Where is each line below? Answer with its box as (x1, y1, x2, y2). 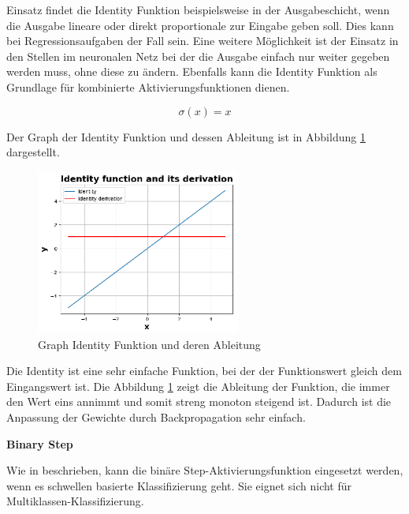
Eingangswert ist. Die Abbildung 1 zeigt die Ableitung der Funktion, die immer (6, 377, 390, 394)
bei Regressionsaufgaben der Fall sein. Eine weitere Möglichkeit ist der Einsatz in (6, 32, 399, 49)
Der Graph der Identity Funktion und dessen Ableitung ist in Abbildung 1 (6, 128, 366, 144)
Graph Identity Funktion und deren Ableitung (38, 336, 261, 352)
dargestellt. (6, 144, 60, 160)
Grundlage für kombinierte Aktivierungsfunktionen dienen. (6, 78, 290, 95)
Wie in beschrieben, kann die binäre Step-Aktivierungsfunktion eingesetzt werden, (6, 462, 403, 478)
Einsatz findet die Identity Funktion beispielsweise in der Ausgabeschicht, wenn (6, 2, 390, 17)
